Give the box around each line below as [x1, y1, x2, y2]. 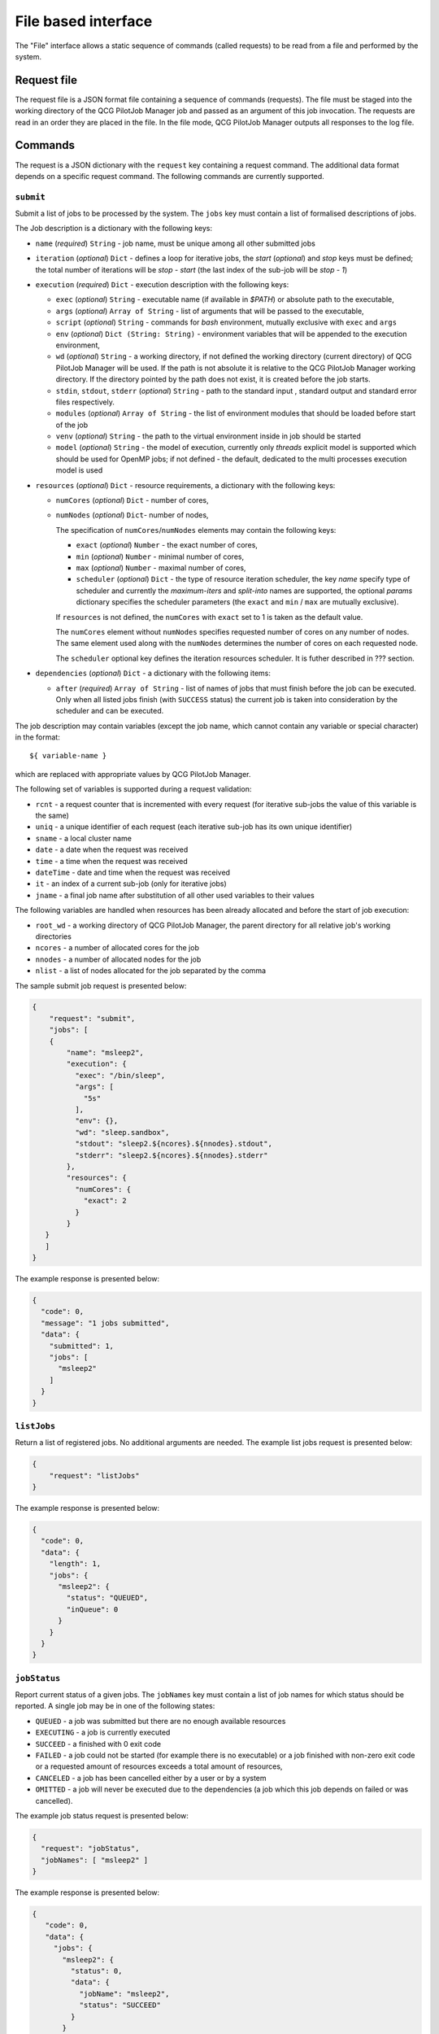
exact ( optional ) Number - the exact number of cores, [76, 540, 258, 550]
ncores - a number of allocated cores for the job [35, 943, 199, 953]
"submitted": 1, [49, 1341, 114, 1351]
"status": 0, [70, 1966, 123, 1976]
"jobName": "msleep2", [79, 1989, 170, 1998]
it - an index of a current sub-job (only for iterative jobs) [35, 879, 227, 888]
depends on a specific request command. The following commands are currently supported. [15, 171, 324, 181]
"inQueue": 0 [66, 1604, 119, 1614]
